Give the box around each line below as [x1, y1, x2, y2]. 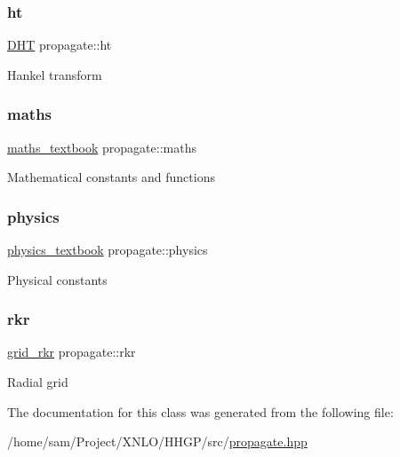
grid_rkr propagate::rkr [7, 343, 136, 361]
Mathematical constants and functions [7, 168, 215, 186]
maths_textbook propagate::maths [7, 138, 196, 156]
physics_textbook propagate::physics [7, 240, 208, 259]
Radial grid [7, 373, 68, 391]
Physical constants [7, 270, 108, 288]
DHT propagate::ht [7, 35, 112, 54]
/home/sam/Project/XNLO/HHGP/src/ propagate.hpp [7, 432, 308, 451]
